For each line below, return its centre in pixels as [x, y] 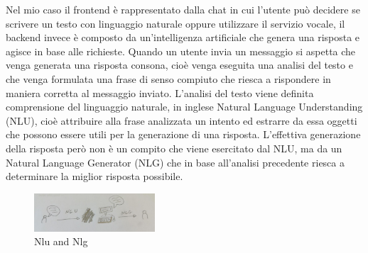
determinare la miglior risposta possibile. [94, 176]
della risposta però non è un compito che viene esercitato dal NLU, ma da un [174, 148]
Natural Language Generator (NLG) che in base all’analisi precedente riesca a [175, 162]
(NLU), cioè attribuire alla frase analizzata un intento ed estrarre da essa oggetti [182, 120]
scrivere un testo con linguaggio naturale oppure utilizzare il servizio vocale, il [175, 23]
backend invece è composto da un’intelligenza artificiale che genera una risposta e [183, 37]
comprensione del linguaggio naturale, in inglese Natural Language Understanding [184, 107]
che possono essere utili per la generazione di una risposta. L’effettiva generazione [183, 134]
